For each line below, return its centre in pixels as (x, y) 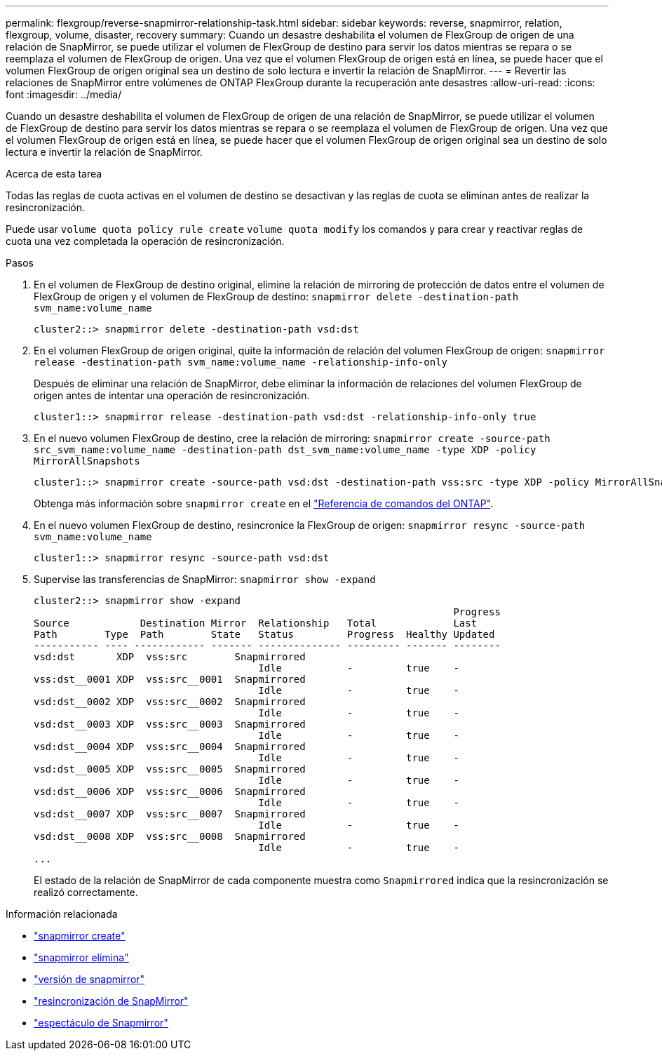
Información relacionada (62, 914)
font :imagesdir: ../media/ (64, 94)
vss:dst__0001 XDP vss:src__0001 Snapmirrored (170, 679)
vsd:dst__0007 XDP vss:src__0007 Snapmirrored (170, 814)
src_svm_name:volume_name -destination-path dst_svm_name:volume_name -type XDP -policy (285, 450)
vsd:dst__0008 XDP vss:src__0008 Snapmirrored (170, 836)
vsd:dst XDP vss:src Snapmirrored (170, 657)
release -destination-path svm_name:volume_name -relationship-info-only (241, 362)
